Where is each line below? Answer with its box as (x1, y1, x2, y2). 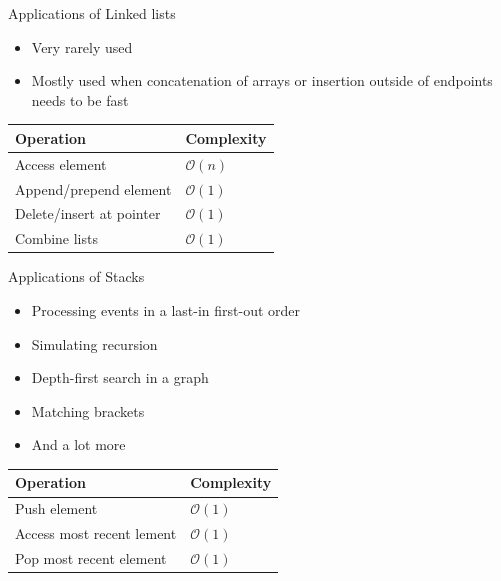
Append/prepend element (15, 178, 172, 199)
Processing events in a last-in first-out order (31, 299, 301, 320)
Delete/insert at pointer (15, 203, 161, 224)
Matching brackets (31, 400, 145, 421)
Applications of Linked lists (8, 3, 176, 23)
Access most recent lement (15, 523, 177, 544)
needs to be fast (31, 89, 129, 110)
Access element (15, 153, 107, 174)
